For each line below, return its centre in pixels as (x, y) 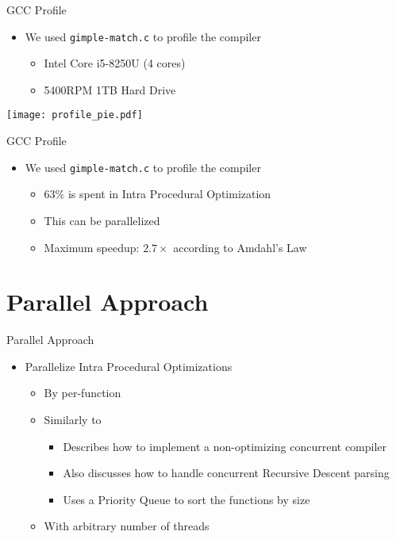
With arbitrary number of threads (127, 526)
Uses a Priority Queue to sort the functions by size (186, 499)
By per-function (83, 393)
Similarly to (73, 420)
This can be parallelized (102, 220)
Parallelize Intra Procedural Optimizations (129, 366)
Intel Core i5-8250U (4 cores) (115, 63)
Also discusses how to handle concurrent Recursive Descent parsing (226, 473)
